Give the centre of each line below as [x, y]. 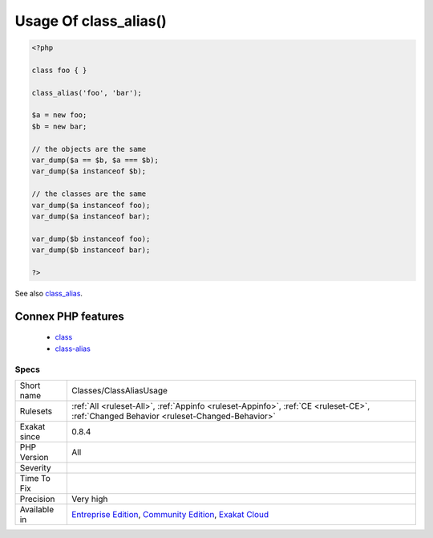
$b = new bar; [59, 126]
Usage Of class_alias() [91, 21]
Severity [35, 467]
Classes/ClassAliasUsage [120, 390]
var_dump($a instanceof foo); [91, 205]
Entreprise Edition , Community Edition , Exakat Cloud [170, 514]
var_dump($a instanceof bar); [91, 216]
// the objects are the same [89, 149]
